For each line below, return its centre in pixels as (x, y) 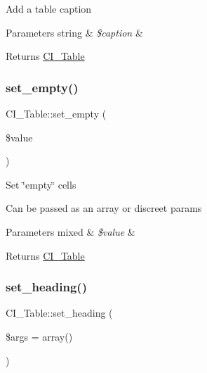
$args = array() (39, 336)
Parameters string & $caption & (74, 32)
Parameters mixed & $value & (71, 231)
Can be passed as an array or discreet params (104, 208)
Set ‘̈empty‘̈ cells (41, 184)
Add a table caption (49, 8)
